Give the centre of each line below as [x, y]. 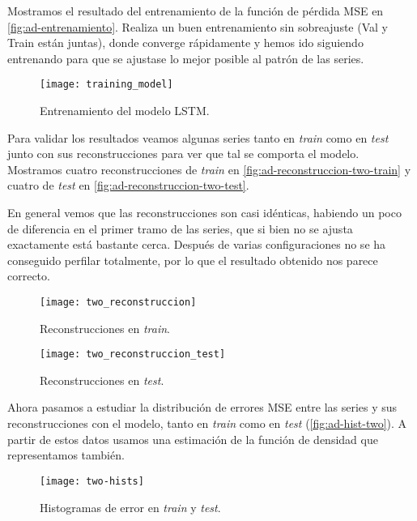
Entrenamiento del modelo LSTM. [125, 111]
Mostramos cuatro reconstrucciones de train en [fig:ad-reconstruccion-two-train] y [209, 169]
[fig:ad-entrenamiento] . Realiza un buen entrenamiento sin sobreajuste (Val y [198, 26]
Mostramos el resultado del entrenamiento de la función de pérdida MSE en [196, 11]
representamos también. [66, 455]
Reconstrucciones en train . [105, 328]
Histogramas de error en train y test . [130, 507]
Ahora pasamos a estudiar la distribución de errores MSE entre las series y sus [202, 407]
